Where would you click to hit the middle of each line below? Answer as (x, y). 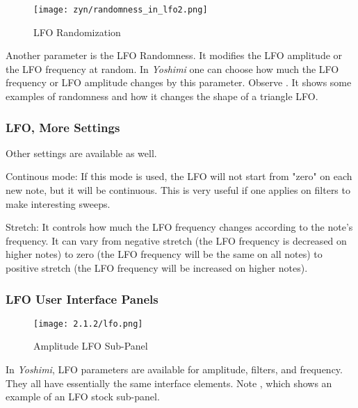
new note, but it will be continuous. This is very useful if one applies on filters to (178, 190)
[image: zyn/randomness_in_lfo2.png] (121, 10)
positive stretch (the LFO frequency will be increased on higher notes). (157, 268)
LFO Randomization (77, 32)
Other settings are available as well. (81, 153)
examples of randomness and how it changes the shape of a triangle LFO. (162, 96)
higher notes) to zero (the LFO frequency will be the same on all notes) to (164, 254)
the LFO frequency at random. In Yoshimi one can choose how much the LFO (172, 68)
